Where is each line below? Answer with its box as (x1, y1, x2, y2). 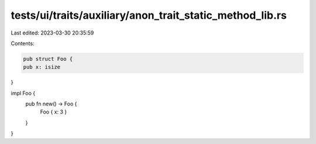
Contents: (11, 40, 35, 47)
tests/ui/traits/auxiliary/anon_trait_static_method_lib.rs (11, 9, 287, 22)
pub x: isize (23, 64, 61, 70)
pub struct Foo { (23, 56, 73, 62)
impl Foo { (11, 90, 35, 97)
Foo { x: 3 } (40, 108, 67, 115)
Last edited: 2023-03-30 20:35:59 (11, 29, 94, 36)
